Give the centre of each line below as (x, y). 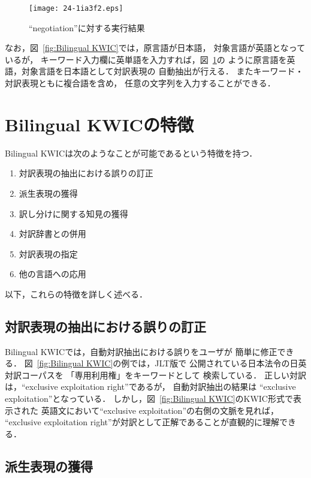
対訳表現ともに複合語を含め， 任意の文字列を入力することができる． (140, 83)
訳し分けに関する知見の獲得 (73, 213)
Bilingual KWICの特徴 (99, 124)
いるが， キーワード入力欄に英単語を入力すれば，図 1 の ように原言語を (146, 59)
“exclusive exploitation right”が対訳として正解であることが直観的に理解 (142, 422)
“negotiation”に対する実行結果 (87, 27)
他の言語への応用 (52, 274)
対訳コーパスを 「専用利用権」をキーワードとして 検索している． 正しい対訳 (156, 375)
